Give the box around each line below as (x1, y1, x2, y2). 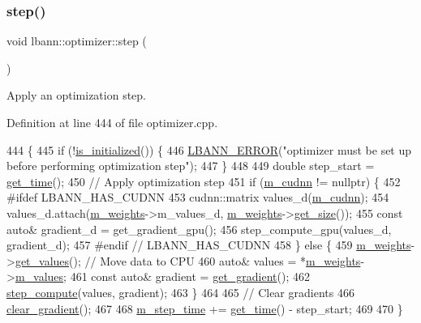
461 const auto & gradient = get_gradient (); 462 (70, 268, 311, 285)
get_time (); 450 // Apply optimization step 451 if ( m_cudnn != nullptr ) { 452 (6, 172, 401, 189)
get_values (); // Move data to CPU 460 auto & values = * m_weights (15, 252, 361, 269)
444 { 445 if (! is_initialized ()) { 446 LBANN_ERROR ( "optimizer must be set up (6, 141, 412, 158)
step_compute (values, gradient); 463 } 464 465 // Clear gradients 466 (6, 283, 354, 300)
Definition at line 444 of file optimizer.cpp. (6, 114, 218, 130)
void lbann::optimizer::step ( (6, 32, 147, 49)
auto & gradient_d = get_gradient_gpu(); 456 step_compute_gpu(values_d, (6, 220, 392, 237)
